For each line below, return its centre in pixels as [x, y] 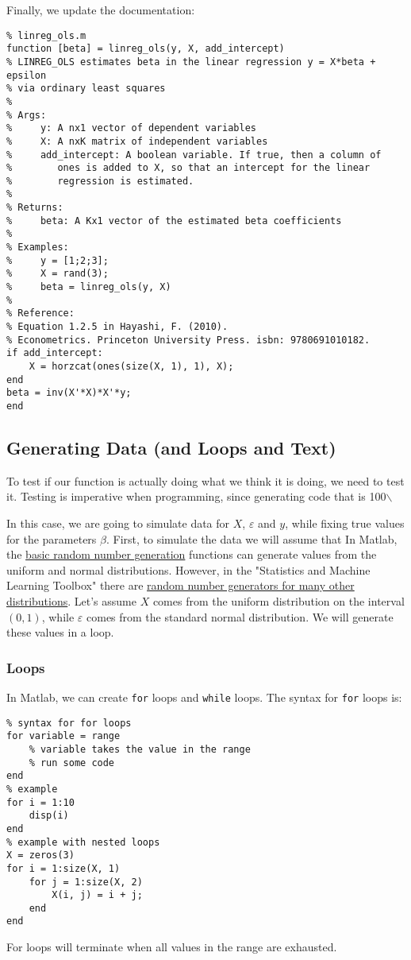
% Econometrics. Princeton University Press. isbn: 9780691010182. [188, 340]
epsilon [27, 75]
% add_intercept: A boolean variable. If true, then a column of [194, 155]
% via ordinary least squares [86, 89]
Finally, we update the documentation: [101, 10]
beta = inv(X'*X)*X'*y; [69, 393]
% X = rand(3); [58, 274]
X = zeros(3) [40, 855]
